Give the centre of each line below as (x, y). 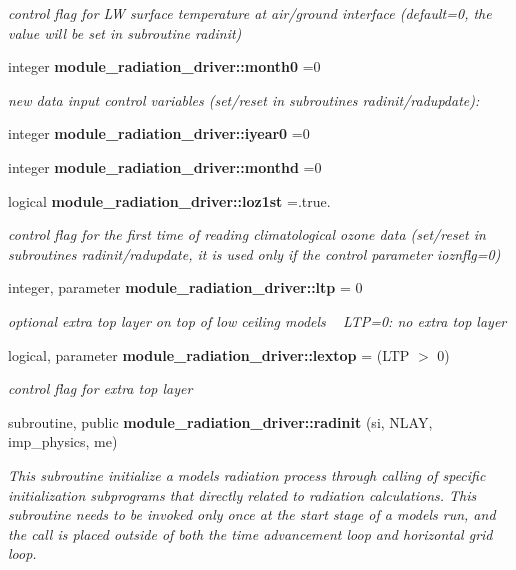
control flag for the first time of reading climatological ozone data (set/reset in (247, 234)
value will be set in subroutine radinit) (125, 32)
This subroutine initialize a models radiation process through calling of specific (247, 474)
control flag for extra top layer (100, 388)
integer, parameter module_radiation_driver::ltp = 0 (185, 287)
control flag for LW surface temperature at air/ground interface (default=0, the (250, 13)
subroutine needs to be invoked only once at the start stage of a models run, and (252, 514)
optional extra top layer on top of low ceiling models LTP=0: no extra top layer (257, 320)
